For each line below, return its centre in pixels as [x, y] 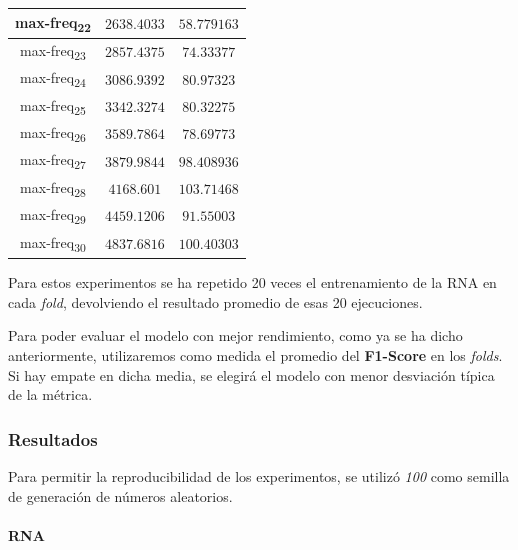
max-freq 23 [53, 51]
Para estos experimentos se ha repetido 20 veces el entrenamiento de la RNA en [252, 282]
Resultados [53, 438]
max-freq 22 [53, 23]
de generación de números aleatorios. [120, 495]
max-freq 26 [53, 133]
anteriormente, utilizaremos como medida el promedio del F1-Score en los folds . [255, 354]
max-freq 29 [53, 215]
